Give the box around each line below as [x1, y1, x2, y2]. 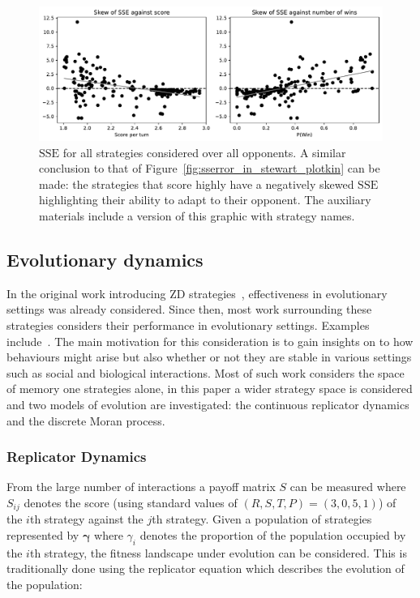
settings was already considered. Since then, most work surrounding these [6, 301, 372, 318]
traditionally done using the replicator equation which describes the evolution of [6, 560, 405, 577]
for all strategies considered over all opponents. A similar [62, 143, 346, 160]
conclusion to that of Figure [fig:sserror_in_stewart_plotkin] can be [39, 160, 380, 177]
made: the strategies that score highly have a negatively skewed [39, 175, 354, 192]
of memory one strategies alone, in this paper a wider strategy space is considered [6, 380, 413, 397]
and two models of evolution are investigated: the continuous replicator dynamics [6, 395, 409, 412]
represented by [6, 527, 79, 543]
